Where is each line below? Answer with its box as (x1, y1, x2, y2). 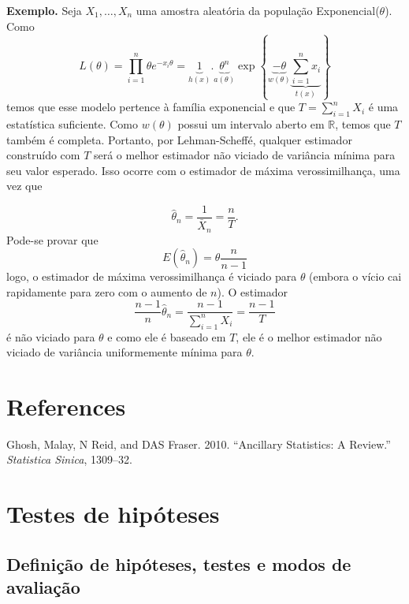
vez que (6, 177, 43, 194)
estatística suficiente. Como (6, 116, 139, 132)
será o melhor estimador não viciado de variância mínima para (93, 147, 396, 163)
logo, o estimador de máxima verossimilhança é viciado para (6, 268, 297, 285)
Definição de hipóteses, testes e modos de (6, 551, 351, 576)
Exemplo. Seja (6, 2, 82, 18)
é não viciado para (6, 328, 95, 345)
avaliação (6, 575, 80, 599)
